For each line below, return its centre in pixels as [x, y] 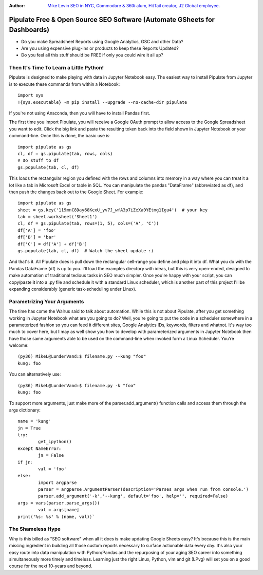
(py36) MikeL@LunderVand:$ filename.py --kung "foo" [82, 356]
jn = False [51, 455]
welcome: [19, 345]
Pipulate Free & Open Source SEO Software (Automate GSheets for [112, 19]
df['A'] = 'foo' [37, 230]
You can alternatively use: [35, 374]
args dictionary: [25, 410]
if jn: [26, 462]
